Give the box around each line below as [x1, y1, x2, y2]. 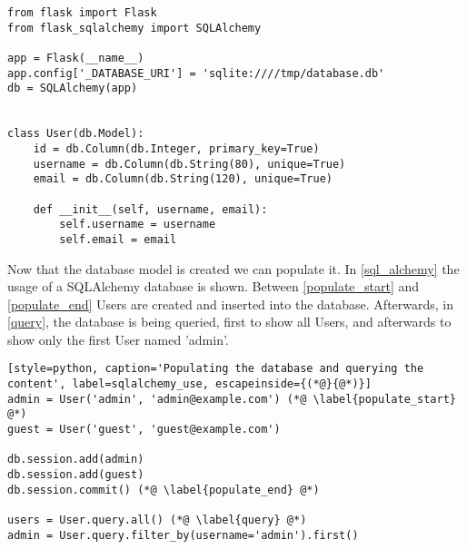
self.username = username [59, 218, 216, 231]
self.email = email [59, 232, 177, 246]
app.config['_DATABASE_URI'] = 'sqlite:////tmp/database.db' [7, 66, 385, 80]
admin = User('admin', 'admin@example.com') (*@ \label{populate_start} [7, 392, 456, 406]
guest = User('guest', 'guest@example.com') [7, 423, 281, 436]
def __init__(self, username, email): [33, 202, 268, 216]
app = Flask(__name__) [7, 51, 144, 64]
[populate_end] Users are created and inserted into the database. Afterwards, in [7, 294, 454, 313]
